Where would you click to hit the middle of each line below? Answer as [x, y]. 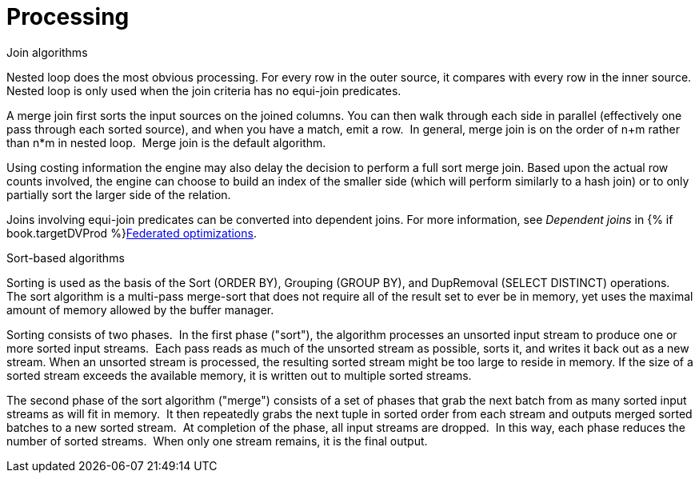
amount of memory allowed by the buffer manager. [140, 309]
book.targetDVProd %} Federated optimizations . [132, 233]
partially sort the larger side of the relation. [119, 194]
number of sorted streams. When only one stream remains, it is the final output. [217, 441]
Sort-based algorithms [66, 257]
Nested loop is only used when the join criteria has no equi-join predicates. [204, 90]
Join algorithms [47, 52]
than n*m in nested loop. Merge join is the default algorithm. [166, 142]
